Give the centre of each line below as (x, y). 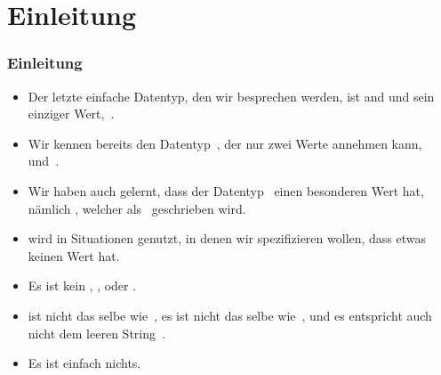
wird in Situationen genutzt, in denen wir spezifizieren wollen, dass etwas (227, 238)
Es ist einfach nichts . (84, 363)
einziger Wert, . (71, 114)
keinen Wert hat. (74, 255)
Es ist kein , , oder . (82, 285)
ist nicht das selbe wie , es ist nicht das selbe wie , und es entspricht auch (230, 315)
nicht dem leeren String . (96, 333)
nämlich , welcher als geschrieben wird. (137, 208)
